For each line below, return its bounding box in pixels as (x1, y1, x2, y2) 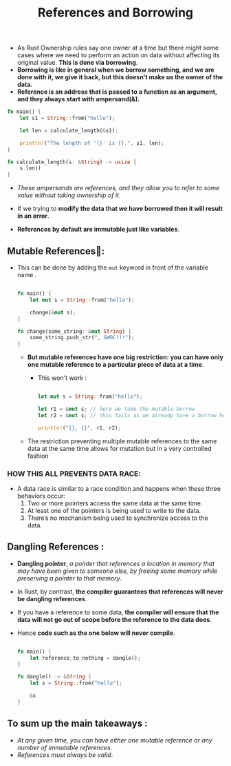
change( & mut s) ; (30, 309, 76, 316)
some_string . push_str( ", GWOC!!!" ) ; (30, 334, 135, 341)
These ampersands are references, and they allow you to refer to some (16, 184, 220, 192)
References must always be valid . (16, 750, 113, 759)
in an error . (16, 212, 49, 220)
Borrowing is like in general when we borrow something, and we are (16, 65, 214, 74)
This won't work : (37, 374, 87, 382)
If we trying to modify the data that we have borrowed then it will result (16, 205, 223, 213)
